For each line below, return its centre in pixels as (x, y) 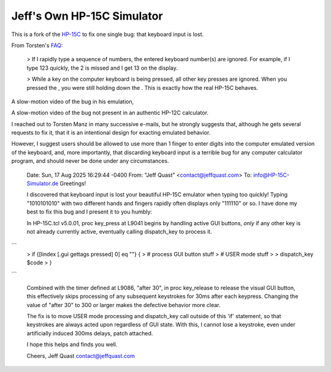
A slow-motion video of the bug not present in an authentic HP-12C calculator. (110, 113)
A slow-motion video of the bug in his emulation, (73, 102)
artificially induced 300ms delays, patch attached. (90, 333)
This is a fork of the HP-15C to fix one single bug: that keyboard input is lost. (108, 34)
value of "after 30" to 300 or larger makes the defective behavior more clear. (124, 305)
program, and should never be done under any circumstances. (90, 161)
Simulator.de (43, 184)
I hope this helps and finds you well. (72, 344)
